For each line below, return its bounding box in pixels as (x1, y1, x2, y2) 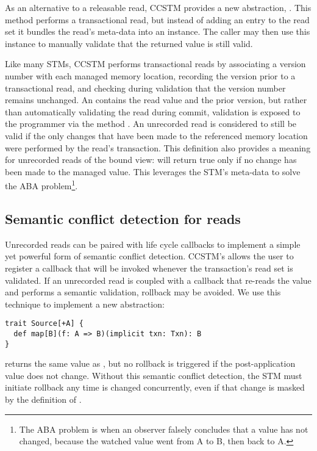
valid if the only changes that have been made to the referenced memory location (5, 129, 308, 142)
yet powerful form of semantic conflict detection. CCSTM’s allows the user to (5, 250, 294, 262)
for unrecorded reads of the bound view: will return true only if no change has (5, 153, 297, 166)
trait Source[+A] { (5, 319, 84, 328)
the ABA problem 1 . (5, 178, 78, 192)
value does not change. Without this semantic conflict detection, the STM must (5, 369, 302, 381)
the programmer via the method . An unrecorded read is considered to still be (5, 117, 297, 130)
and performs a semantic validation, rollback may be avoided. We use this (5, 286, 281, 298)
